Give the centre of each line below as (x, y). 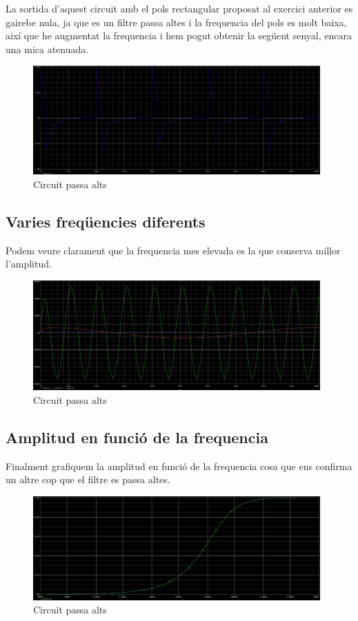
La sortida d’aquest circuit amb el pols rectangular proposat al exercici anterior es (179, 8)
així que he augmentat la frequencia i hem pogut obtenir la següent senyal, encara (179, 35)
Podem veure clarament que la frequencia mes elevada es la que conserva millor (173, 250)
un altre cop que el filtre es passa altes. (88, 479)
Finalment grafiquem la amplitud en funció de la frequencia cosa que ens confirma (179, 466)
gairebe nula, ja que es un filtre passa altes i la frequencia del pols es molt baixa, (176, 22)
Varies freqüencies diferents (106, 221)
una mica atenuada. (47, 49)
